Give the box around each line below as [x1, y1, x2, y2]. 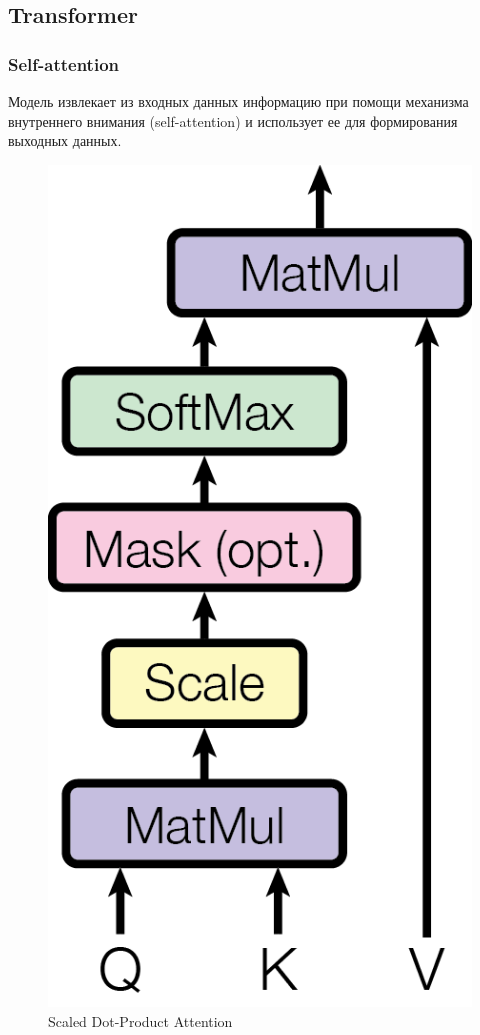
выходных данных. [8, 130, 122, 151]
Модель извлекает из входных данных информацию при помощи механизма [8, 91, 469, 111]
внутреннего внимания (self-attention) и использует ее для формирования [8, 110, 458, 131]
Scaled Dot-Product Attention [48, 1010, 233, 1031]
